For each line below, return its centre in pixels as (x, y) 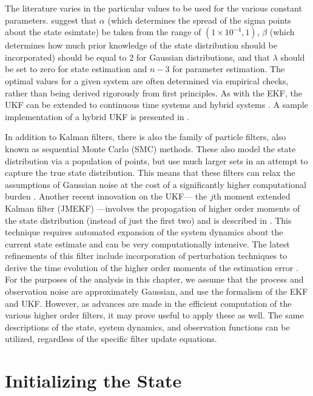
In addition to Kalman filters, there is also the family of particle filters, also (146, 137)
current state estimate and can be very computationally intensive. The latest (147, 243)
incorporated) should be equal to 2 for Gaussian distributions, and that (138, 57)
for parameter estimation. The (229, 69)
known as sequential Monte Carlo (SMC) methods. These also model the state (150, 148)
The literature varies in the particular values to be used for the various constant (153, 8)
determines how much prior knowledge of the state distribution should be (141, 45)
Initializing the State (93, 381)
